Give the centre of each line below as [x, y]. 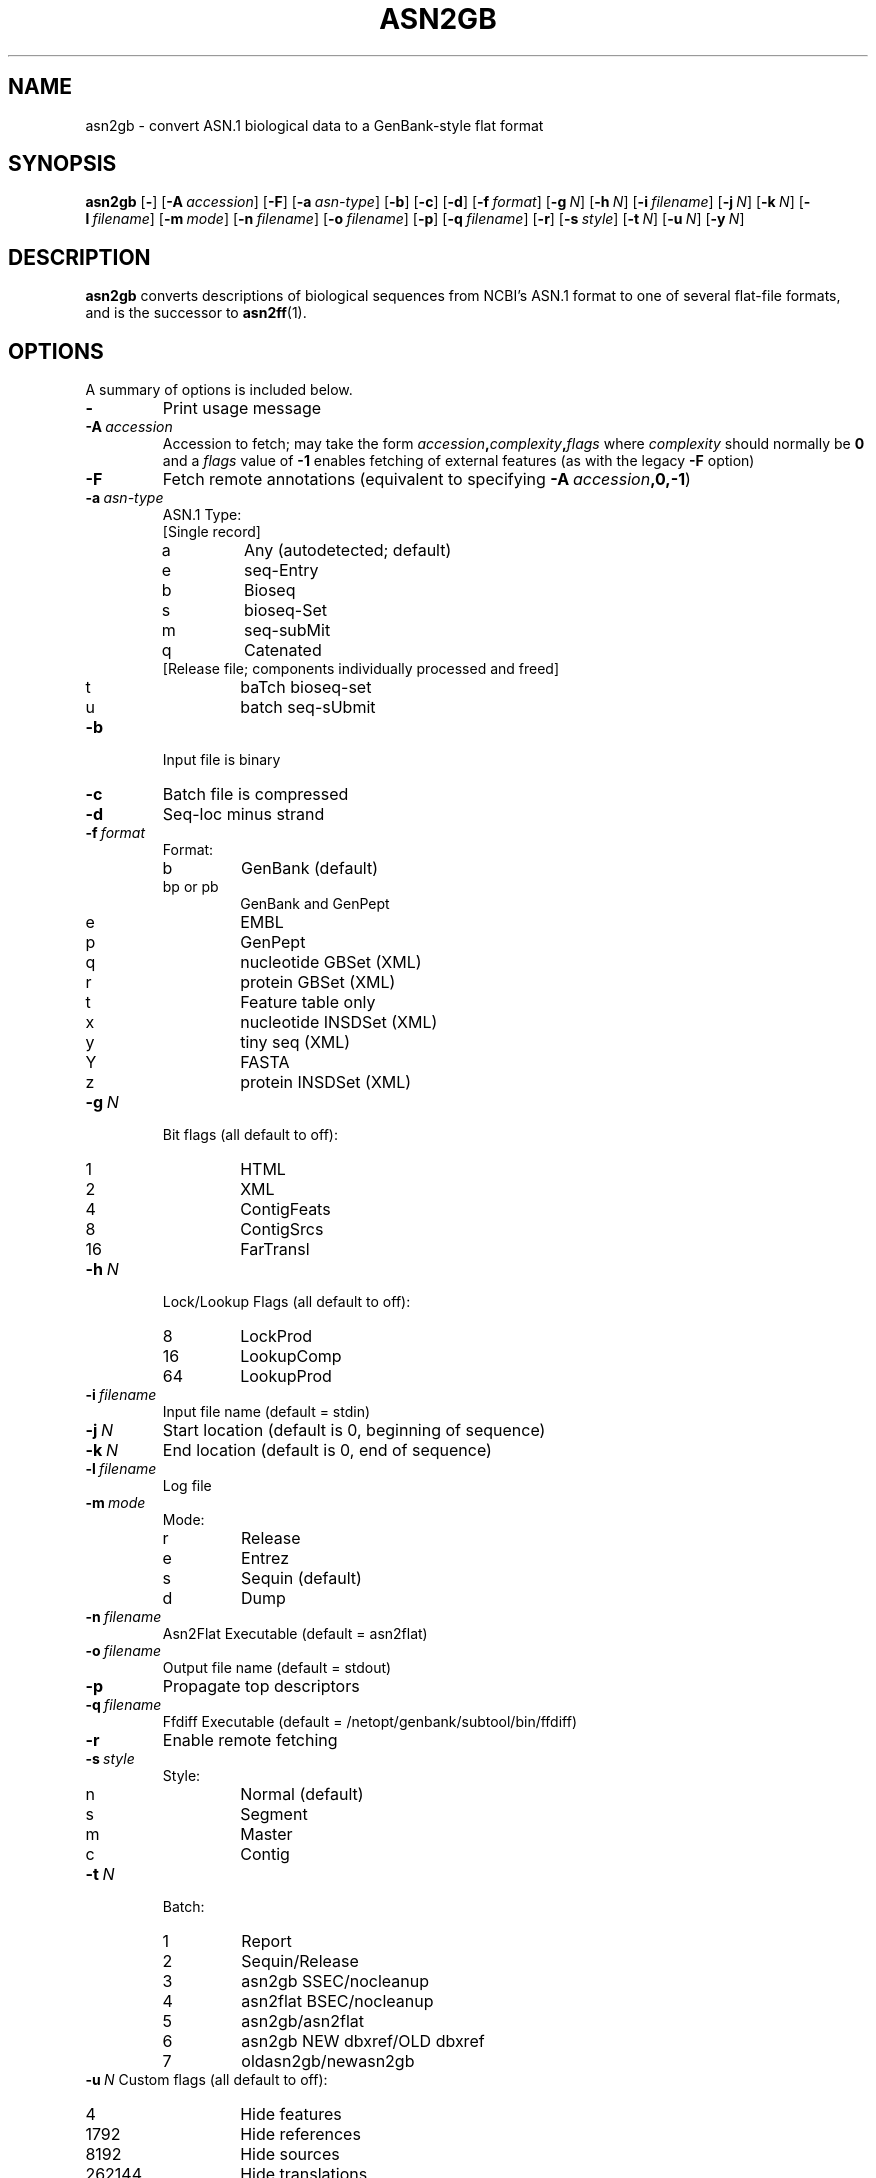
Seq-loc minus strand [243, 814]
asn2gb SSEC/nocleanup [335, 1981]
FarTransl [275, 1249]
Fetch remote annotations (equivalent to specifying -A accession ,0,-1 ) [426, 479]
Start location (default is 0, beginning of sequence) [354, 1430]
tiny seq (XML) [295, 1042]
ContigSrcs [282, 1229]
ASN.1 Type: [202, 515]
